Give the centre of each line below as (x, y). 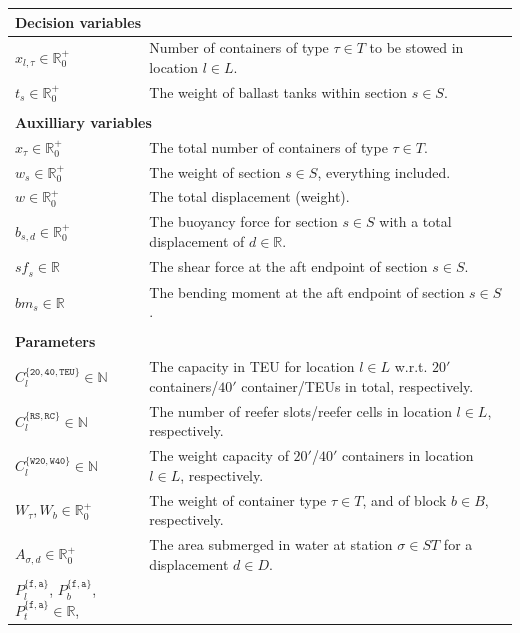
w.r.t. (411, 366)
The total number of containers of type (268, 146)
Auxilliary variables (83, 121)
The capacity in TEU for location (252, 366)
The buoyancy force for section (243, 221)
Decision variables (78, 21)
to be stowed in (416, 47)
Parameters (55, 341)
